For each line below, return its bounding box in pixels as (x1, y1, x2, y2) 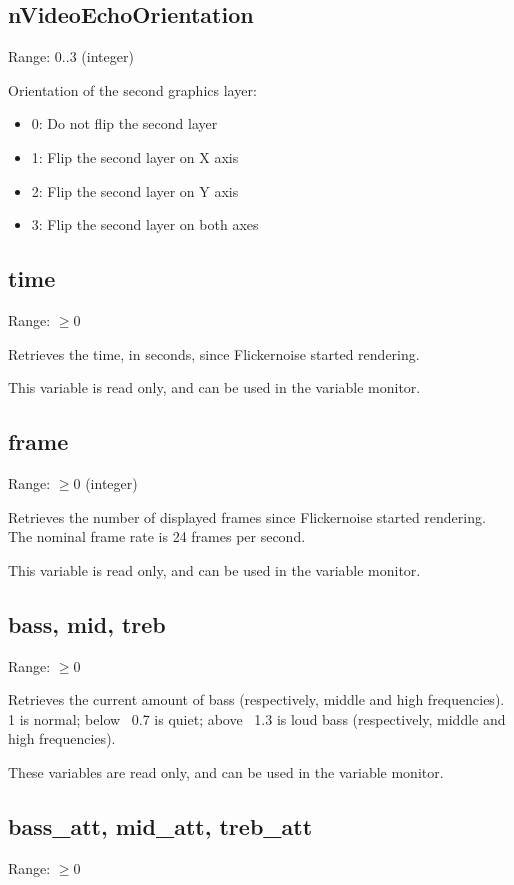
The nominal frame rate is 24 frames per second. (8, 526, 306, 547)
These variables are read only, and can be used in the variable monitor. (8, 761, 444, 782)
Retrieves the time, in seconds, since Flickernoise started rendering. (8, 343, 420, 364)
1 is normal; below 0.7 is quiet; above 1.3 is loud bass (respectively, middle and (8, 708, 506, 729)
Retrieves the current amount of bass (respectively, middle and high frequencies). (8, 689, 505, 710)
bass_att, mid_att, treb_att (8, 810, 313, 841)
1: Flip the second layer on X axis (31, 146, 239, 167)
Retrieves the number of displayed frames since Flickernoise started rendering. (8, 506, 486, 527)
